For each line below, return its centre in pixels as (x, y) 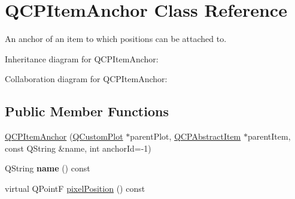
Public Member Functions (87, 111)
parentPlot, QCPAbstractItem (185, 136)
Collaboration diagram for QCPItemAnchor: (86, 79)
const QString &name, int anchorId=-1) (78, 148)
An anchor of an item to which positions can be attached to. (116, 39)
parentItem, (269, 136)
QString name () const (48, 168)
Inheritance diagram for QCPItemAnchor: (82, 58)
